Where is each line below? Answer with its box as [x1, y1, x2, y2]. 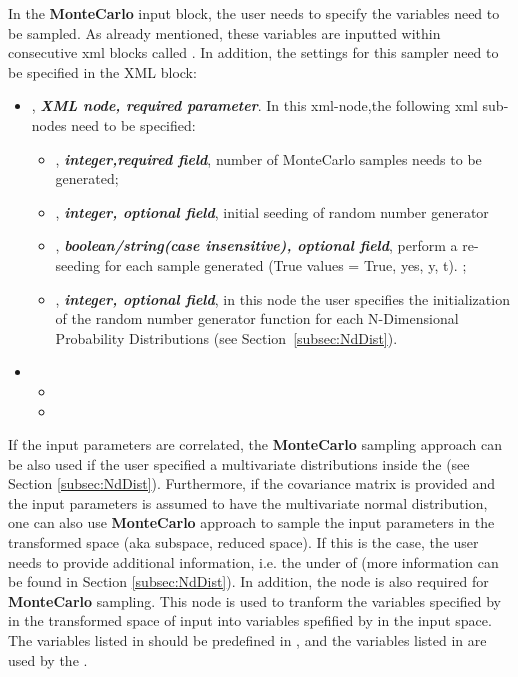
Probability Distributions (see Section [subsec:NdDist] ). [55, 327, 398, 348]
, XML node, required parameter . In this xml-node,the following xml [31, 95, 478, 116]
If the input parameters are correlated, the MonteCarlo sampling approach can [8, 434, 502, 455]
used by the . [8, 649, 88, 670]
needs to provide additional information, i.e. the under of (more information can [8, 551, 499, 572]
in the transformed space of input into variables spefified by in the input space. [8, 610, 492, 631]
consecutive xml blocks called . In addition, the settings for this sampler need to [8, 42, 499, 63]
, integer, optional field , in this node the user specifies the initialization [55, 288, 510, 309]
